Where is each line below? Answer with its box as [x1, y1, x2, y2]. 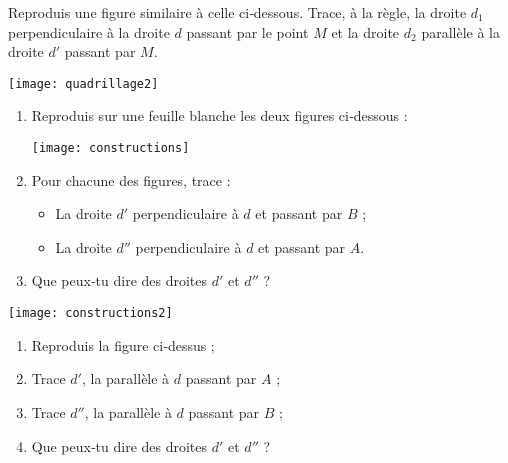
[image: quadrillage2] [8, 76, 159, 91]
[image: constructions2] [8, 306, 173, 321]
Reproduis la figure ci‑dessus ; [31, 334, 215, 355]
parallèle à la [421, 21, 500, 42]
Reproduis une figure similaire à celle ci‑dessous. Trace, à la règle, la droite [8, 2, 467, 22]
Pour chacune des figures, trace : [31, 169, 231, 190]
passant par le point [186, 21, 309, 42]
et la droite [331, 21, 400, 42]
